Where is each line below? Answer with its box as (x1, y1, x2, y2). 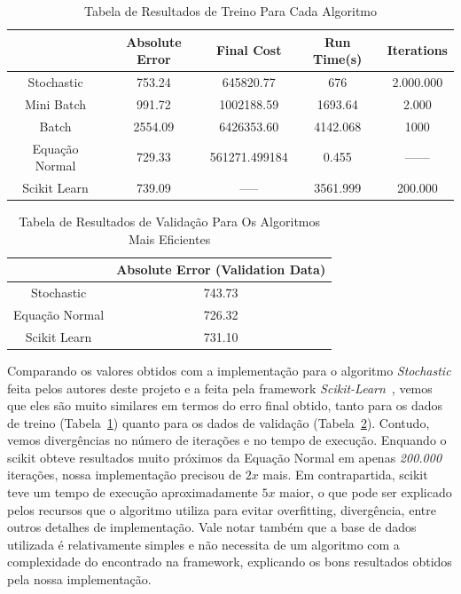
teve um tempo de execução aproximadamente (7, 483, 258, 502)
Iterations (387, 41, 448, 59)
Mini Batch (25, 94, 87, 113)
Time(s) (313, 50, 363, 68)
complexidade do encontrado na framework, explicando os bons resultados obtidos (7, 552, 452, 571)
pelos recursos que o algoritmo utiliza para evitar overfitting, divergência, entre (7, 500, 436, 519)
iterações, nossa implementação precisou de (7, 465, 242, 484)
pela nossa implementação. (7, 570, 152, 589)
